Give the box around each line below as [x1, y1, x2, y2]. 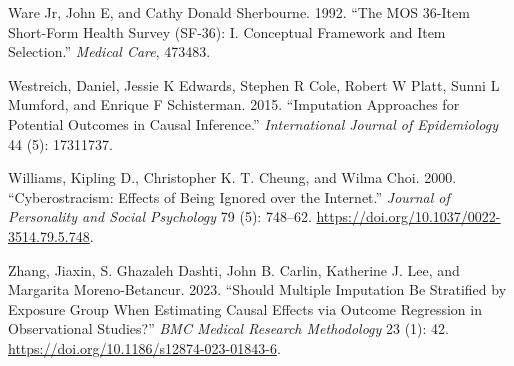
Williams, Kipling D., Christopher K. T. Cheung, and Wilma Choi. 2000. [8, 167, 457, 188]
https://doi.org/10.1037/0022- [316, 206, 501, 227]
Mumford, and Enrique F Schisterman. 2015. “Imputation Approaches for [8, 94, 460, 115]
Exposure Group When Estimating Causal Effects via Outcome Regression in [8, 298, 482, 319]
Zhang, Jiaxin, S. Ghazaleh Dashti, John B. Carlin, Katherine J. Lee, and [8, 259, 460, 280]
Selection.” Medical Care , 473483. [8, 41, 211, 62]
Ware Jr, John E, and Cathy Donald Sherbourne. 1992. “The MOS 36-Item [8, 2, 470, 22]
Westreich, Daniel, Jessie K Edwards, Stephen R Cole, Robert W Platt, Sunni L [8, 74, 500, 95]
